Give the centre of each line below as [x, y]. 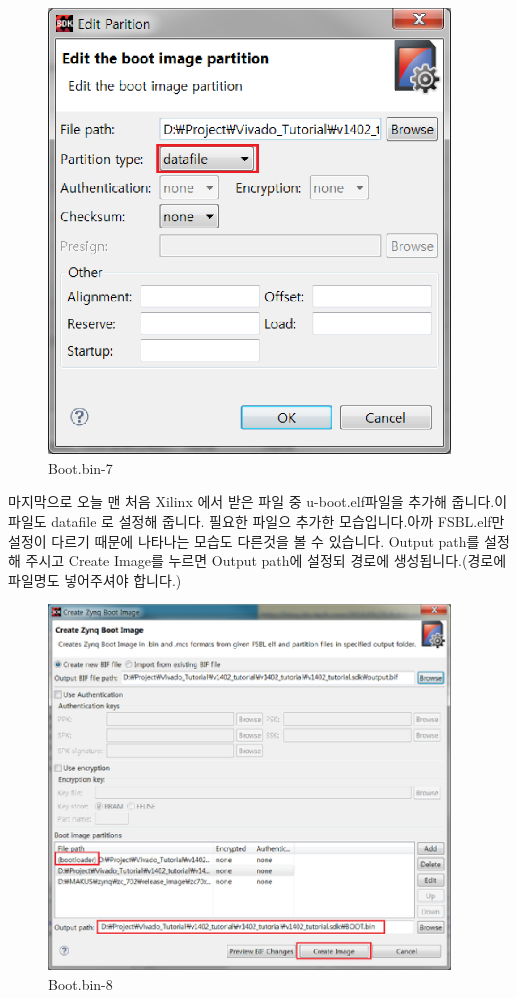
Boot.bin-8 [80, 983]
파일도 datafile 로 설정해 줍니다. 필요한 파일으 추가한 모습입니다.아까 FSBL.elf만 [256, 520]
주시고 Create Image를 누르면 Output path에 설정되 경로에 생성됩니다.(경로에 [266, 560]
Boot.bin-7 [80, 467]
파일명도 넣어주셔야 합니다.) [95, 579]
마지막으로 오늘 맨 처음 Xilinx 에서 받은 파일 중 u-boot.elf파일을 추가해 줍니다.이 [258, 501]
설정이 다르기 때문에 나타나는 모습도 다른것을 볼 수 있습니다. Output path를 [244, 540]
